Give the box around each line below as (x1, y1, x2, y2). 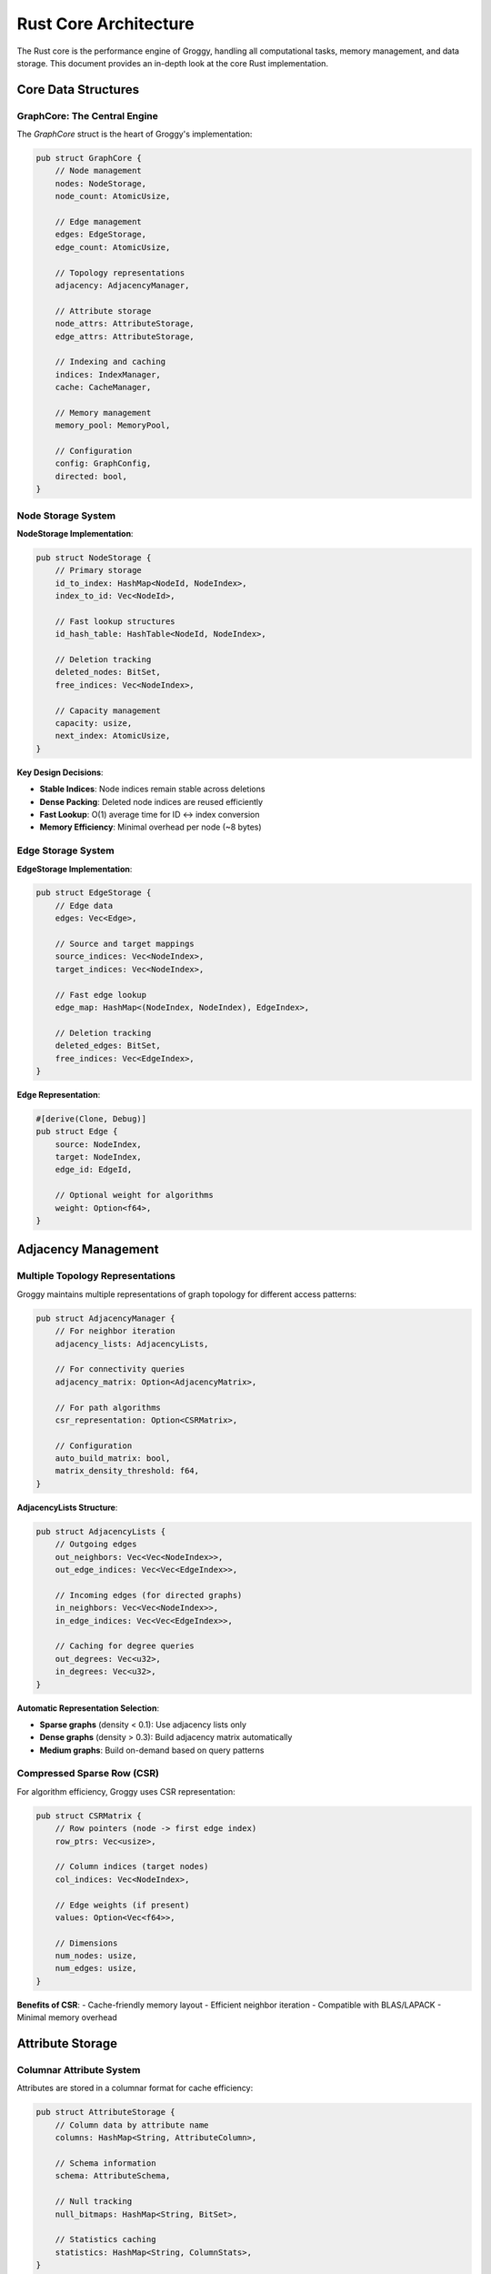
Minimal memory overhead (16, 2012, 117, 2023)
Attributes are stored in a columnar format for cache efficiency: (16, 2083, 254, 2094)
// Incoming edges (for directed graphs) (55, 1590, 243, 1600)
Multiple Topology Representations (16, 1270, 176, 1283)
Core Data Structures (16, 82, 140, 97)
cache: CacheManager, (55, 382, 152, 393)
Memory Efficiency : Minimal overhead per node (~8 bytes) (39, 821, 263, 832)
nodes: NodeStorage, (55, 178, 147, 188)
